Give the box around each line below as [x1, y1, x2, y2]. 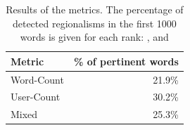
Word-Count [11, 72, 64, 86]
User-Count [11, 89, 61, 104]
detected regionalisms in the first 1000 [12, 15, 177, 30]
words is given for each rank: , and [20, 30, 169, 44]
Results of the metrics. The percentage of [6, 2, 184, 16]
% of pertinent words [73, 53, 179, 68]
